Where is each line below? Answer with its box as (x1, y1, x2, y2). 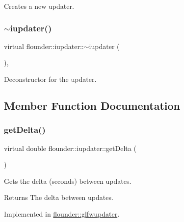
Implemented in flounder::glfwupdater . (4, 208, 120, 219)
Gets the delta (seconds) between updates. (4, 175, 131, 186)
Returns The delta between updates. (4, 192, 113, 202)
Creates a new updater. (4, 1, 74, 11)
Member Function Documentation (4, 98, 181, 113)
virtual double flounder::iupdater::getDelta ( (4, 143, 136, 153)
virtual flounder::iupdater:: (4, 41, 84, 51)
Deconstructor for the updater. (4, 74, 97, 84)
